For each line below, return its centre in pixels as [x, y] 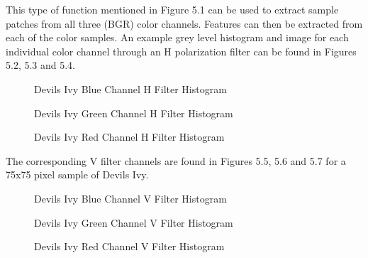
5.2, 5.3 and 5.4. [41, 65]
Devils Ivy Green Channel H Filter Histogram [134, 113]
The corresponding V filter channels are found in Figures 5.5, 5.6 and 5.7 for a [176, 160]
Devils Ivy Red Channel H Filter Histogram [129, 137]
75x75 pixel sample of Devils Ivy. [77, 174]
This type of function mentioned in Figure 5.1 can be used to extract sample [172, 9]
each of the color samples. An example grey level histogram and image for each [177, 37]
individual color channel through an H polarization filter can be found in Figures [181, 51]
